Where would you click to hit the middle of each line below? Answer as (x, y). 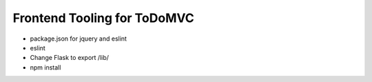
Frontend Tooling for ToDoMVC (103, 18)
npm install (45, 67)
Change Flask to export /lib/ (70, 58)
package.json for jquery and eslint (79, 39)
